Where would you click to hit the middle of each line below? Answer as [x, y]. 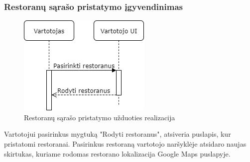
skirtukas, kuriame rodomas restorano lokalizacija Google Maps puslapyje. [117, 153]
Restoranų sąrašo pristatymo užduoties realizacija [100, 117]
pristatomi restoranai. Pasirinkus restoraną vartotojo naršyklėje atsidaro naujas [125, 144]
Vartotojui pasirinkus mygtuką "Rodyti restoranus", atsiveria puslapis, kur [118, 134]
